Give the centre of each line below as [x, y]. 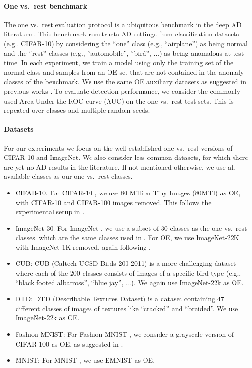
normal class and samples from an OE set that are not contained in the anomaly [124, 72]
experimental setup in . [50, 212]
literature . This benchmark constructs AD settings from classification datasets [122, 34]
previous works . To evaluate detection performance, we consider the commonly [122, 91]
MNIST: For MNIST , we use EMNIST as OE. [85, 360]
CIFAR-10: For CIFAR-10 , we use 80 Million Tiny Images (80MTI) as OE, [128, 192]
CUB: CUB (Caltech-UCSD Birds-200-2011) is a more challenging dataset [126, 263]
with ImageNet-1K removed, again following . [83, 247]
